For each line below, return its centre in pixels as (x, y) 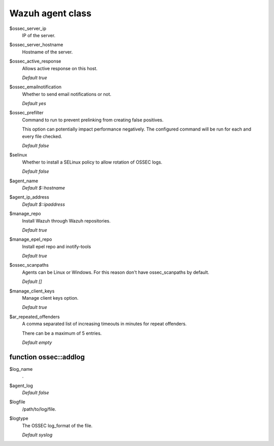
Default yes (34, 104)
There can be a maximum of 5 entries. (62, 333)
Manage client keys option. (50, 298)
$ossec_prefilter (26, 113)
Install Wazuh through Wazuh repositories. (66, 220)
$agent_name (24, 181)
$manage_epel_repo (31, 239)
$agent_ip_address (29, 197)
